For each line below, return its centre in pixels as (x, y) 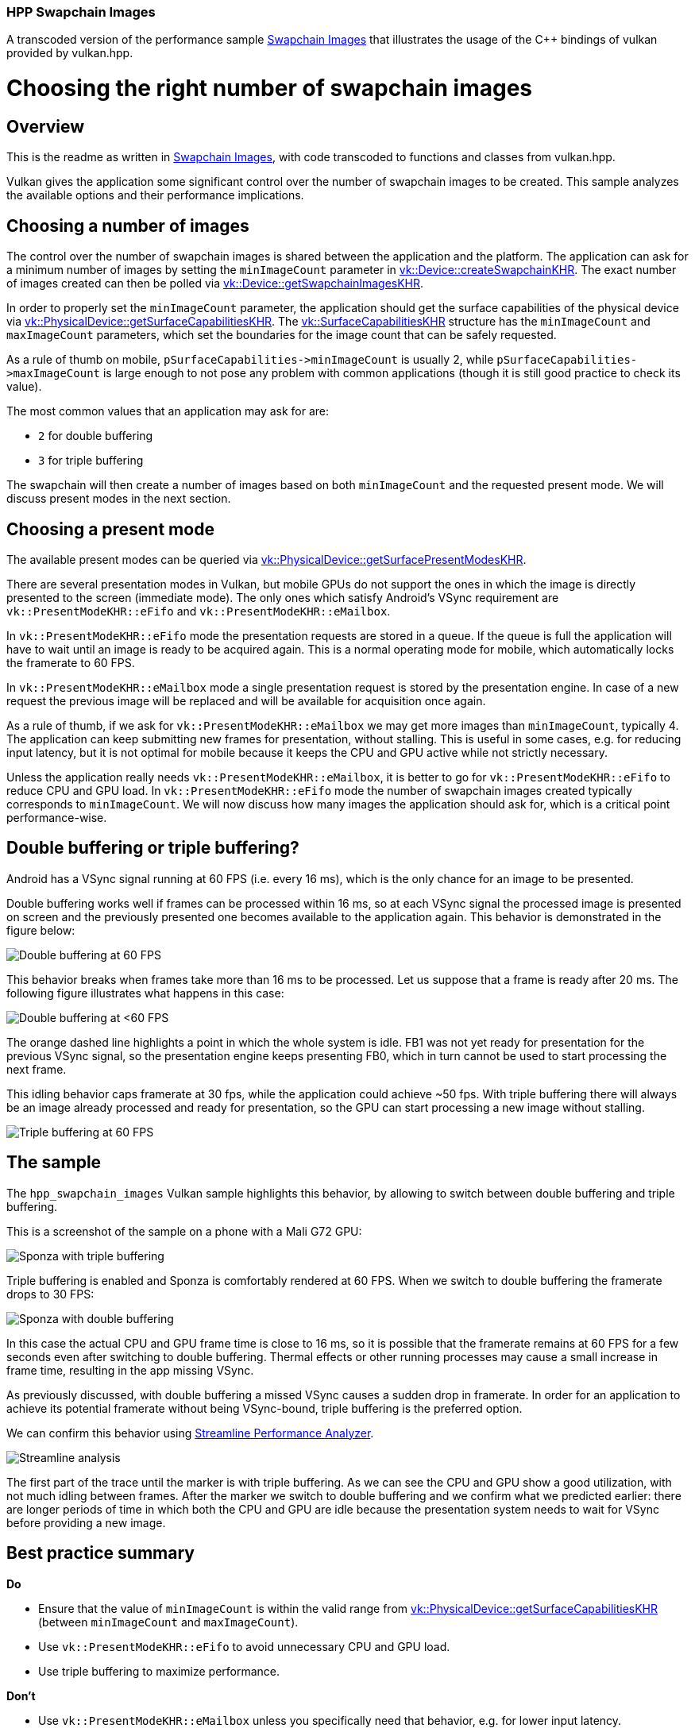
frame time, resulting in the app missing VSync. (130, 1370)
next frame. (37, 1069)
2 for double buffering (96, 436)
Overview (46, 126)
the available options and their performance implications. (155, 195)
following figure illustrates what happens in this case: (145, 993)
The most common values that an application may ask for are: (168, 411)
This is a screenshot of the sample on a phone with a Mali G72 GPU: (184, 1231)
